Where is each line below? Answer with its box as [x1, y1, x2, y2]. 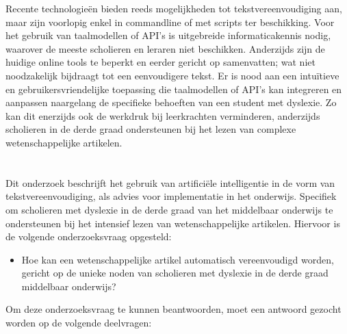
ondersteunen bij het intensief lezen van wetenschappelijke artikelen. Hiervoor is [5, 216, 340, 230]
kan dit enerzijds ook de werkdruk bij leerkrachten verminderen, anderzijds [5, 108, 320, 123]
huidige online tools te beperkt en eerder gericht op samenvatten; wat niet [5, 55, 316, 69]
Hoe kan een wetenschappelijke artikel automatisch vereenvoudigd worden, [21, 252, 334, 266]
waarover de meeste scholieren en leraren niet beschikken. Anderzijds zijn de [5, 41, 325, 55]
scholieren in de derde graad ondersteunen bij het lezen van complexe [5, 122, 296, 136]
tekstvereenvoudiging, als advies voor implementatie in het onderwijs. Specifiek [5, 189, 337, 203]
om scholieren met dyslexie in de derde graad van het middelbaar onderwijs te [5, 202, 333, 216]
